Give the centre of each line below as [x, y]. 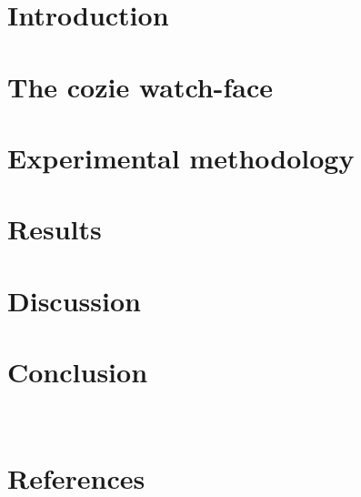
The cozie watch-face [140, 86]
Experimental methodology [181, 157]
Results [55, 229]
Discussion [74, 300]
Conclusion [78, 372]
